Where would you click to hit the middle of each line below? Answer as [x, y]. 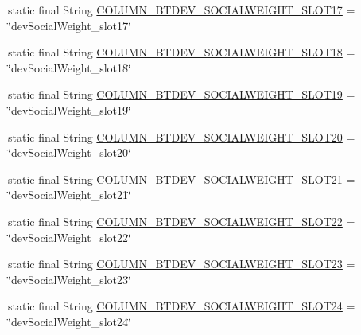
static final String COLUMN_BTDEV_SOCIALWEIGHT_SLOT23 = [182, 264]
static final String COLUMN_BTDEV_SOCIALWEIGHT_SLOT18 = [182, 52]
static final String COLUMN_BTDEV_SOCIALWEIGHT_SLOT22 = [182, 221]
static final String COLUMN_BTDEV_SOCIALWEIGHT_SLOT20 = [182, 136]
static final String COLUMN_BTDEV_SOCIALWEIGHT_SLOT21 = [182, 179]
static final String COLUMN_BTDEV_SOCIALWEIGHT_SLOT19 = [182, 94]
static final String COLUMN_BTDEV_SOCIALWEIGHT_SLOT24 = [182, 306]
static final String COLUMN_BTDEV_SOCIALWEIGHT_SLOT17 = [182, 10]
